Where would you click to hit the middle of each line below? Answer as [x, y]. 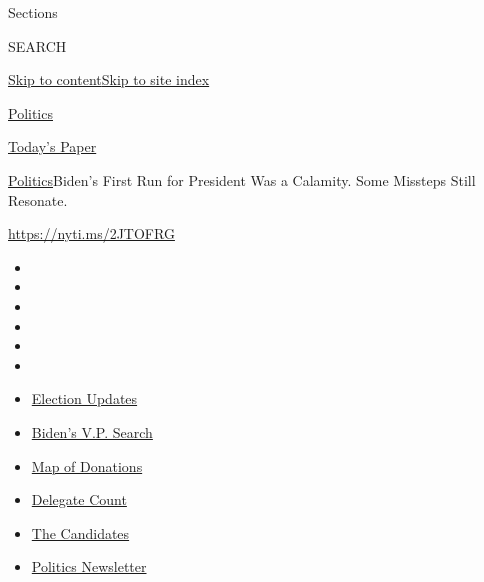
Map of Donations [87, 465]
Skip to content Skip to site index [109, 79]
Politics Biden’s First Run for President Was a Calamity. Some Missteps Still [242, 179]
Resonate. [38, 199]
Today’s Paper [52, 146]
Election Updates [84, 398]
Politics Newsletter [89, 566]
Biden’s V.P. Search [92, 431]
